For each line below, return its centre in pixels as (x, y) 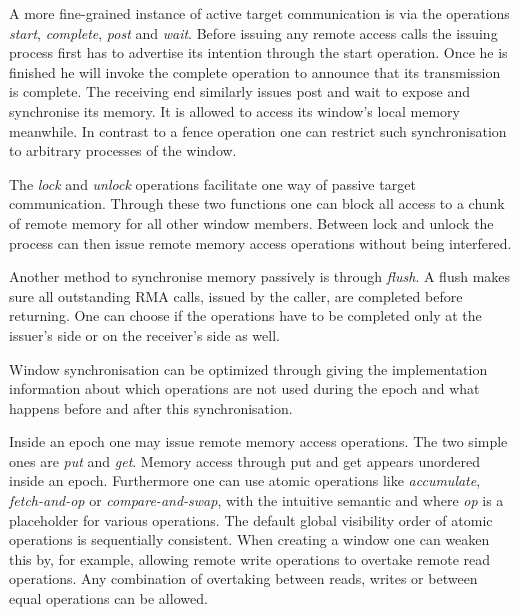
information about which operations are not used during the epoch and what (244, 388)
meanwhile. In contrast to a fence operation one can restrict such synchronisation (258, 130)
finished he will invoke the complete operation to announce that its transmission (255, 71)
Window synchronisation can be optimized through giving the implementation (248, 368)
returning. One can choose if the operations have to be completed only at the (245, 315)
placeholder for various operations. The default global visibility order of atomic (251, 519)
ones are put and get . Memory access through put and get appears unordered (245, 460)
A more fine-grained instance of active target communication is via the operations (259, 13)
